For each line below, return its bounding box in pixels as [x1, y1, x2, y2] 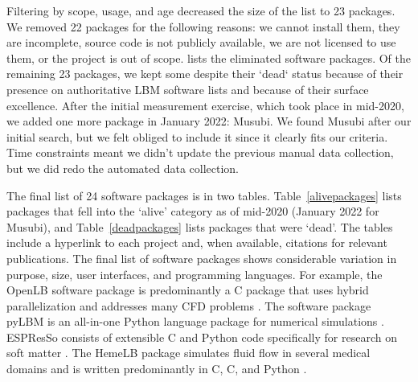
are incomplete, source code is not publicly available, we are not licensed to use [6, 34, 396, 51]
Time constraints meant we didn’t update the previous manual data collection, [6, 144, 394, 161]
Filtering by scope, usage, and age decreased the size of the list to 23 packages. [6, 2, 395, 18]
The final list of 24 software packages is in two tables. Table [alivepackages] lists [6, 187, 402, 203]
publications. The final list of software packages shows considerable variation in [6, 249, 397, 266]
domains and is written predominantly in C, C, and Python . [6, 360, 307, 377]
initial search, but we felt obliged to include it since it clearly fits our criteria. [6, 128, 388, 145]
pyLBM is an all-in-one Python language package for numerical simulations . [6, 313, 384, 330]
